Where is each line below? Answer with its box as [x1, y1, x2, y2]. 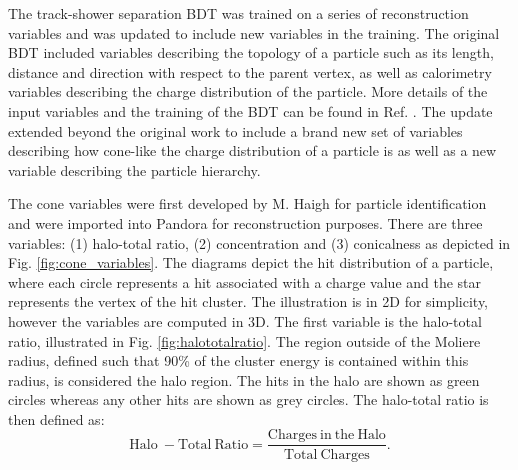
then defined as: [8, 408, 105, 429]
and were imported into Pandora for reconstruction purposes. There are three [8, 212, 483, 233]
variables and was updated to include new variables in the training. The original [8, 22, 500, 43]
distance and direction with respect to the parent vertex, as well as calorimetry [8, 61, 492, 82]
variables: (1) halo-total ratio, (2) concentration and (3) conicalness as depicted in [8, 232, 511, 253]
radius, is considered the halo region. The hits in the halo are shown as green [8, 369, 480, 390]
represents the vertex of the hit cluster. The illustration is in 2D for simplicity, [8, 291, 489, 312]
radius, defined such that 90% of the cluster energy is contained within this [8, 350, 469, 371]
